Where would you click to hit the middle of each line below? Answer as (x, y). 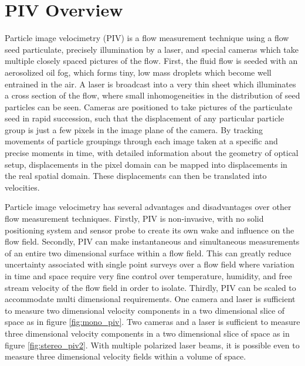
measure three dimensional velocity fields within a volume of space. (126, 356)
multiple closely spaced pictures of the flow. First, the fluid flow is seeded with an (151, 61)
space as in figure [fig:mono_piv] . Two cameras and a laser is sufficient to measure (152, 322)
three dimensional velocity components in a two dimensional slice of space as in (147, 333)
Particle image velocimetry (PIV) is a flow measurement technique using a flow (147, 38)
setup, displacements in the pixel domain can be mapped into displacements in (146, 164)
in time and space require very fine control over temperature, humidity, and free (148, 276)
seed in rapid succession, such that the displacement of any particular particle (145, 118)
